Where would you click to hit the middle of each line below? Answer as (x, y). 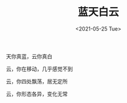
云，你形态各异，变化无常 (37, 94)
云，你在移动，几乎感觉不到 (40, 69)
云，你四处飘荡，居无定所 (37, 81)
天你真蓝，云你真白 (29, 56)
